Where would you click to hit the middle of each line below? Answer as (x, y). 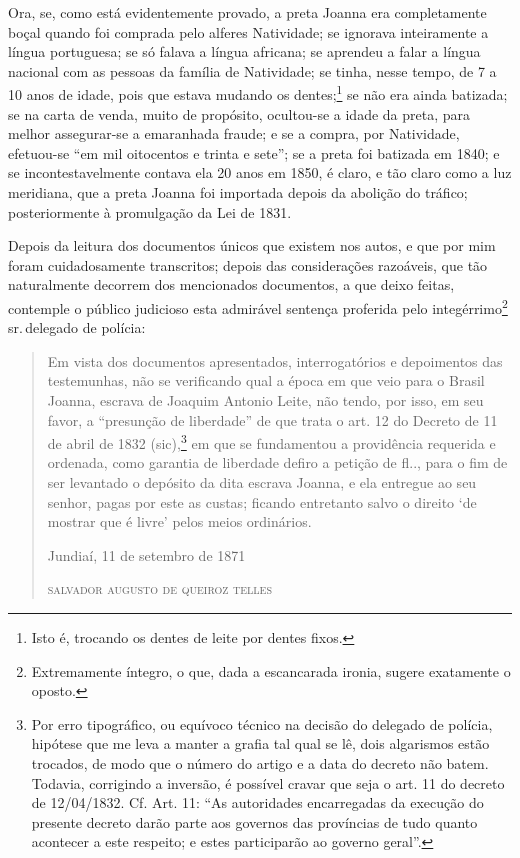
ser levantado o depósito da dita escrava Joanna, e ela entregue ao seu (262, 482)
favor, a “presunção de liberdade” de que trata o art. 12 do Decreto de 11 (272, 419)
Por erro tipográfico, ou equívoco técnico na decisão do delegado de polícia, (262, 723)
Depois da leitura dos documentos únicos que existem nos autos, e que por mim (252, 245)
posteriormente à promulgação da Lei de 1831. (150, 211)
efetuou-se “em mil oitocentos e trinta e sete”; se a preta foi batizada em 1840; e (254, 152)
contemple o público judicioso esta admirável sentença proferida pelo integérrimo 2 (258, 306)
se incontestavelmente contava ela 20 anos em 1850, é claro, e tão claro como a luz (260, 172)
